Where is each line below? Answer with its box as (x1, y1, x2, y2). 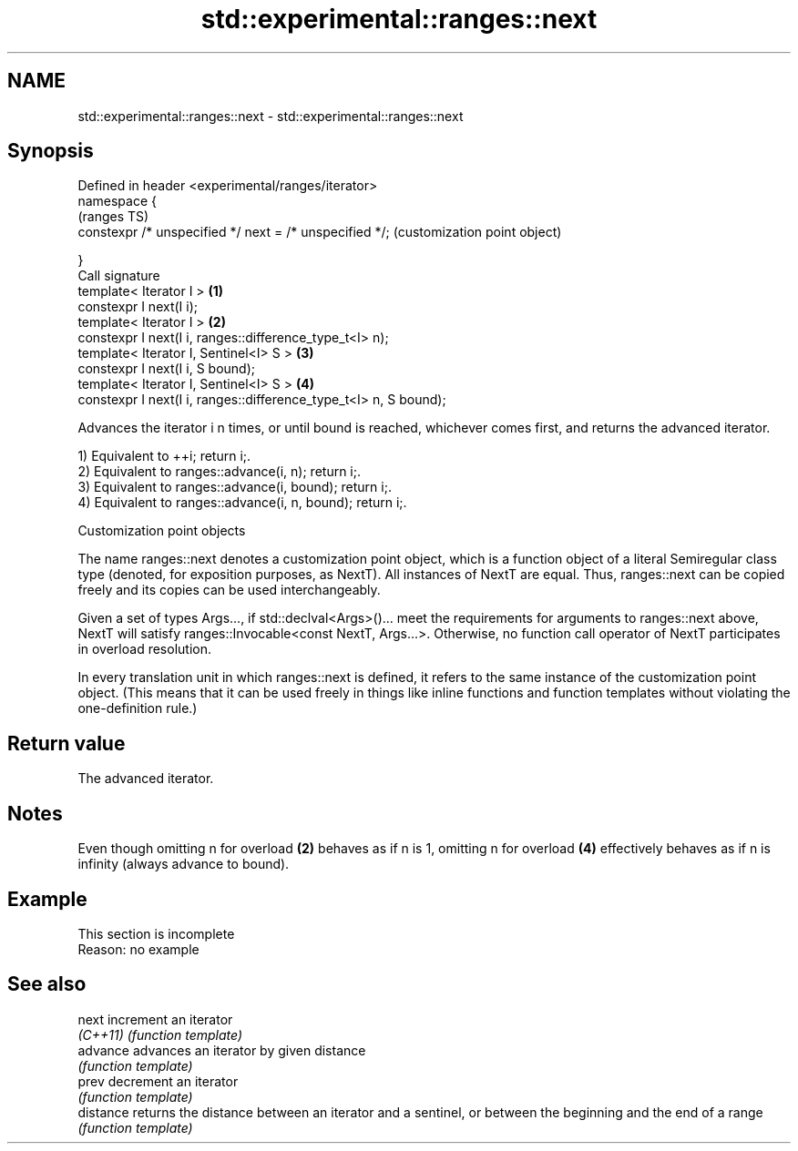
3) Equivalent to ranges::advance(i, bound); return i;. (77, 479, 392, 495)
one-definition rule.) (77, 700, 198, 717)
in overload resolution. (77, 641, 211, 657)
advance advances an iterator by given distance (77, 1042, 366, 1058)
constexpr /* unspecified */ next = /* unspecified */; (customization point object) (77, 224, 562, 240)
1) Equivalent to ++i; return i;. (77, 448, 251, 464)
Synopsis (7, 139, 94, 163)
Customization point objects (77, 523, 246, 539)
